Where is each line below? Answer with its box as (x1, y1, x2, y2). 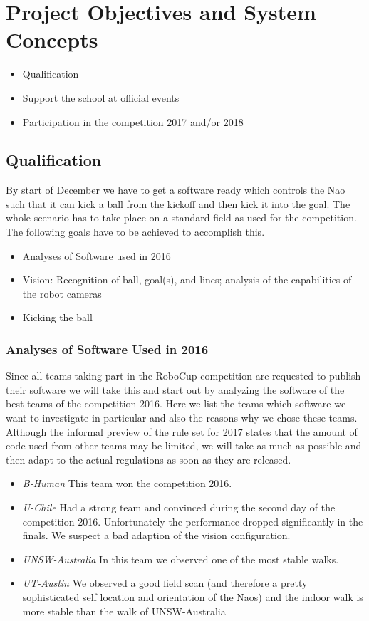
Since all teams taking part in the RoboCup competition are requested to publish (6, 368, 361, 383)
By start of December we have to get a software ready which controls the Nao (6, 182, 345, 197)
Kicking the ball (22, 310, 93, 325)
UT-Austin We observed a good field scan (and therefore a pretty (22, 575, 308, 590)
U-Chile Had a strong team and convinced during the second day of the (22, 500, 336, 515)
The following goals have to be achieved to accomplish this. (6, 224, 265, 239)
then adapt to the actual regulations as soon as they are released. (6, 452, 291, 466)
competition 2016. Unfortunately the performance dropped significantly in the (22, 513, 363, 528)
